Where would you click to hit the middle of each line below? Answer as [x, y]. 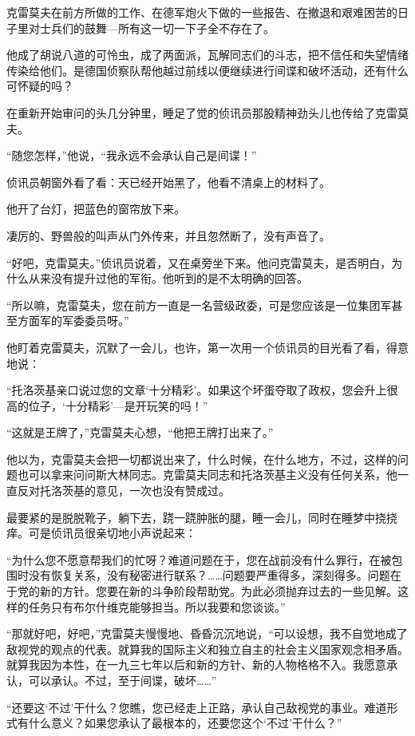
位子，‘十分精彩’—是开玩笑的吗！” [118, 405]
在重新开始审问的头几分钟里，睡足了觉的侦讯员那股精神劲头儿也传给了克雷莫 [207, 112]
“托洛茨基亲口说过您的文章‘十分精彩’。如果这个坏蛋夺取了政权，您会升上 [197, 390]
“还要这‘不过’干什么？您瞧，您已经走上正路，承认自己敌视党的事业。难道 [197, 707]
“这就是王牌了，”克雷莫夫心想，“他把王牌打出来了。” [140, 432]
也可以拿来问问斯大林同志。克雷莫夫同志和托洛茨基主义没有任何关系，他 [207, 475]
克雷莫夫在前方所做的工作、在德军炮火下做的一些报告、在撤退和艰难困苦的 [202, 12]
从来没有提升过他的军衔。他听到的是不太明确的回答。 [168, 278]
